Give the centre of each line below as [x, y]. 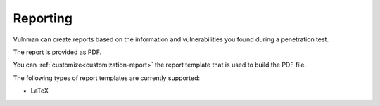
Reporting [43, 18]
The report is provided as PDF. [57, 52]
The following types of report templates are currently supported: [107, 78]
